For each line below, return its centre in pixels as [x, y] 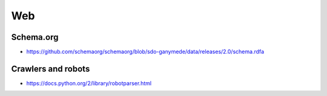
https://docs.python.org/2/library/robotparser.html [89, 83]
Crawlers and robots [51, 69]
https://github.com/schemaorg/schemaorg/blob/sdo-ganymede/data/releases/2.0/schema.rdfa [145, 52]
